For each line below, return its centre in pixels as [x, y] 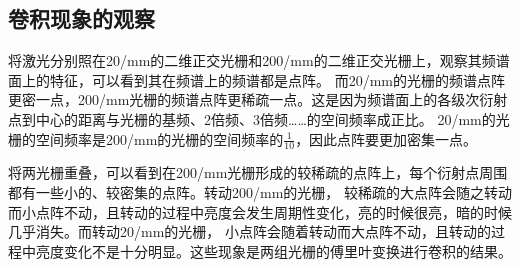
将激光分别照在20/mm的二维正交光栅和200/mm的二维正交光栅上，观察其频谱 [259, 60]
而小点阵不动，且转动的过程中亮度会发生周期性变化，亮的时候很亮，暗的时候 [260, 211]
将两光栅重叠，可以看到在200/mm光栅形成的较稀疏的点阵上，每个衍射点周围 [258, 172]
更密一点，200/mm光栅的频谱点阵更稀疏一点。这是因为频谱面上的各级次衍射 [258, 99]
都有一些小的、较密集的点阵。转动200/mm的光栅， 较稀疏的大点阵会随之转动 [260, 192]
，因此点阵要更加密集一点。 [386, 138]
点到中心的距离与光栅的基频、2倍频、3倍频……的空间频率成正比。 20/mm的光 [259, 118]
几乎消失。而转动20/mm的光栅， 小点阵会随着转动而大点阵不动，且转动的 [249, 231]
